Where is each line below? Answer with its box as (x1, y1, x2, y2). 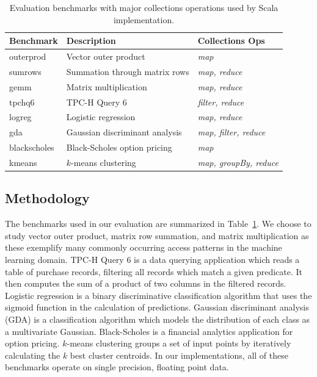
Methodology (5, 188, 90, 207)
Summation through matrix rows (66, 65, 189, 77)
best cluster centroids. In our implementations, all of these (70, 348, 288, 361)
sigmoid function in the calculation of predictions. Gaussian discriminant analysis (5, 301, 309, 314)
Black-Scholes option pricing (66, 141, 172, 154)
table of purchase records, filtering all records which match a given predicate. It (5, 265, 302, 278)
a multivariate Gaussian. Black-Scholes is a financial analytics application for (5, 325, 293, 337)
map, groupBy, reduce (197, 156, 279, 168)
